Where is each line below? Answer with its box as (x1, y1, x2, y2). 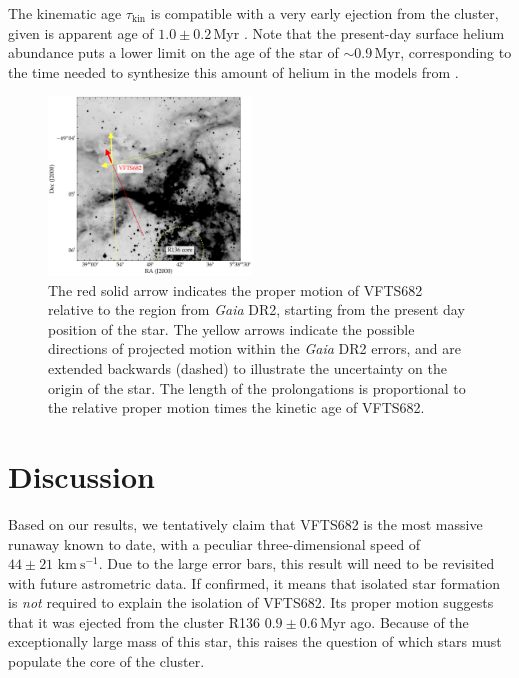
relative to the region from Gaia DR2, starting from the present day (48, 299, 465, 320)
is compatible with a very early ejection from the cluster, (150, 3, 499, 23)
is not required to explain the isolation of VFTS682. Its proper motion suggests (8, 592, 494, 613)
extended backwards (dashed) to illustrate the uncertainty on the (48, 358, 447, 378)
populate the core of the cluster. (8, 651, 205, 672)
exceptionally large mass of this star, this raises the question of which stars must (8, 631, 502, 652)
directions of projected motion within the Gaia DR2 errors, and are (48, 338, 461, 359)
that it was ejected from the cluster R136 (8, 611, 260, 632)
